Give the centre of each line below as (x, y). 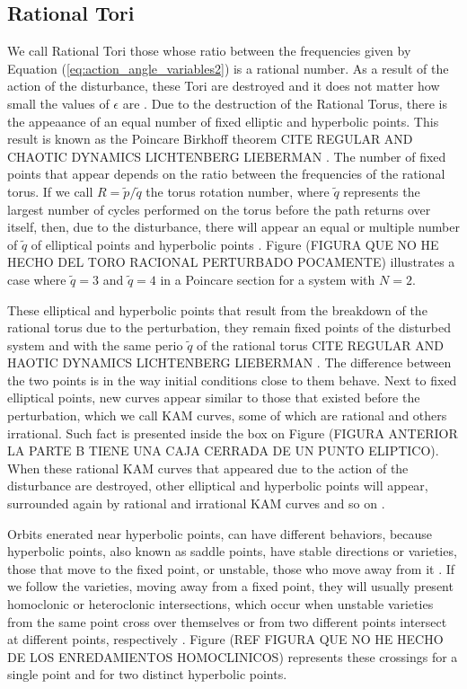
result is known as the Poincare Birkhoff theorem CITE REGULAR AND (210, 139)
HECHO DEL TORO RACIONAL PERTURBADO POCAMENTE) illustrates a (231, 262)
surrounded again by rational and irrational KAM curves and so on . (196, 503)
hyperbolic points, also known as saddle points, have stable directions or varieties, (232, 551)
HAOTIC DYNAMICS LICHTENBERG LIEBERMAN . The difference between (229, 362)
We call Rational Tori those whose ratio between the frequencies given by (209, 51)
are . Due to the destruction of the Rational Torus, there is (285, 103)
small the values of (58, 103)
